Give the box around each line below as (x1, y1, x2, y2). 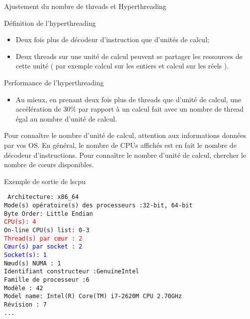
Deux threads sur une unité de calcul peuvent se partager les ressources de (15, 51, 243, 61)
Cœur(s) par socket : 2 (4, 243, 83, 251)
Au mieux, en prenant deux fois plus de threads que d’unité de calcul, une (15, 94, 242, 104)
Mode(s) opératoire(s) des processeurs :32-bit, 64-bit (4, 201, 193, 209)
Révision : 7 (4, 301, 47, 308)
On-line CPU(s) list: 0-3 (4, 226, 89, 234)
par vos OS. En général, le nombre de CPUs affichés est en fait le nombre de (4, 139, 237, 150)
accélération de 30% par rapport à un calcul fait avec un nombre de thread (15, 104, 244, 114)
